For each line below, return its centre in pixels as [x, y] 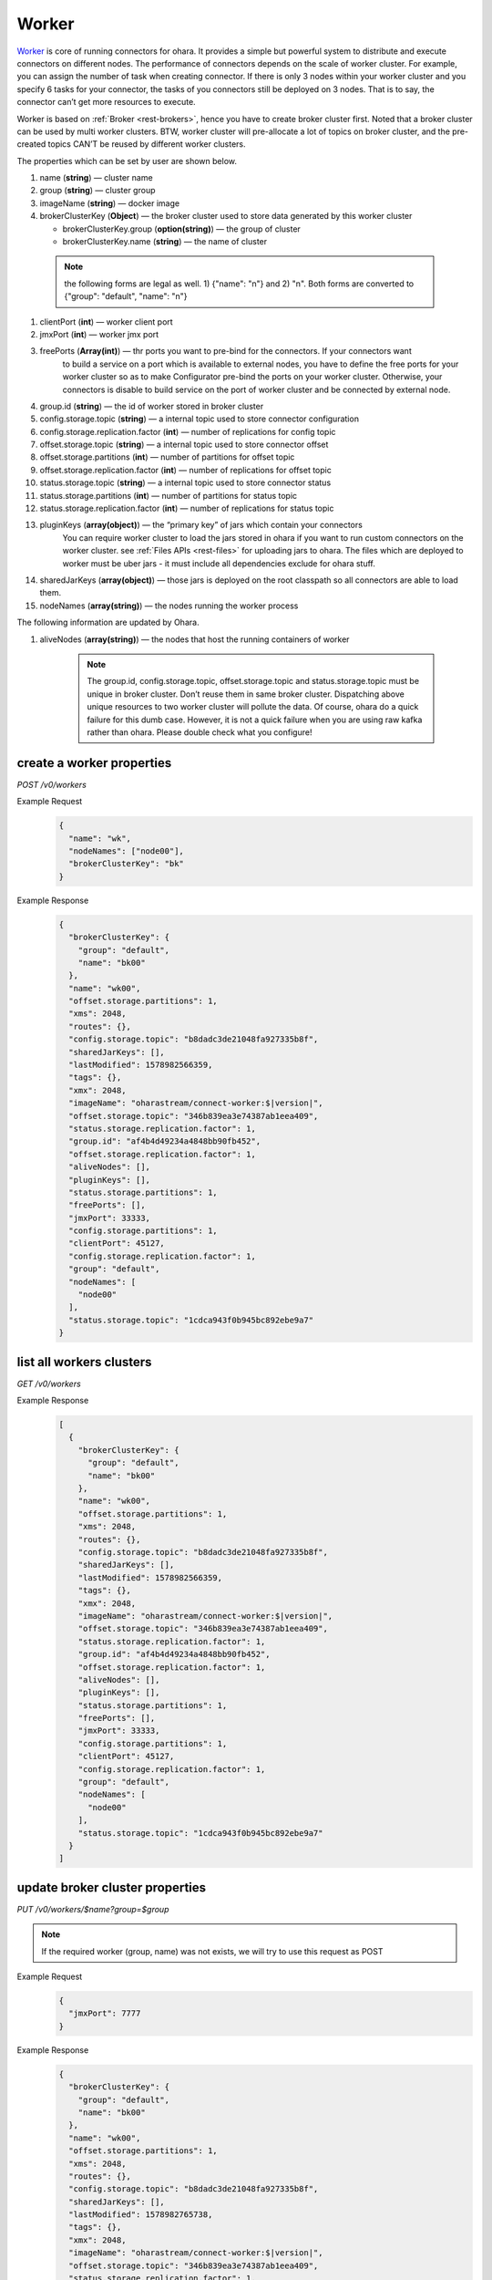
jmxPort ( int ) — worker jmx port [99, 334]
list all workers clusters [84, 1362]
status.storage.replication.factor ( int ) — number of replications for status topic [187, 508]
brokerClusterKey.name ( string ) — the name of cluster [165, 242]
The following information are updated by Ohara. [108, 622]
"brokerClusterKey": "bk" [126, 864]
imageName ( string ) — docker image [110, 203]
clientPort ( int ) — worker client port [106, 321]
